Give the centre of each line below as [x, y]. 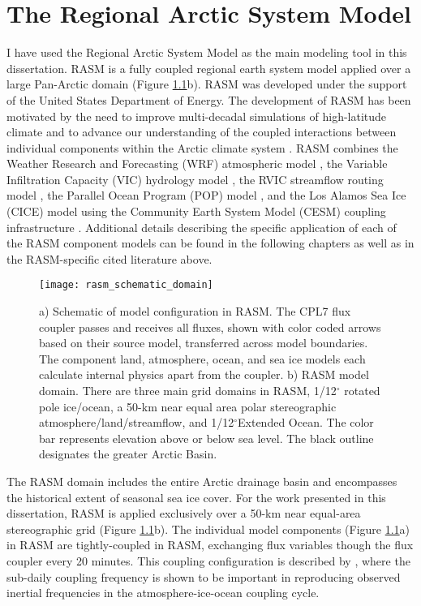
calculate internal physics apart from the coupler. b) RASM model [204, 374]
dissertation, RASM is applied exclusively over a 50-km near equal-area [184, 513]
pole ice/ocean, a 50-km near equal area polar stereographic [188, 406]
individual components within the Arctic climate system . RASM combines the [202, 147]
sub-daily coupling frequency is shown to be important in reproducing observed [204, 576]
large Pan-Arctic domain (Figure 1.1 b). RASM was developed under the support [207, 84]
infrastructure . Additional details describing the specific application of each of [202, 227]
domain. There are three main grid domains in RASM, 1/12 [188, 391]
